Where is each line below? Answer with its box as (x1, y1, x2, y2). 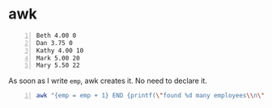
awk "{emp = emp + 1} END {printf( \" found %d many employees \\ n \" (36, 92, 266, 100)
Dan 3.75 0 (36, 39, 73, 47)
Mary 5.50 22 (36, 61, 80, 69)
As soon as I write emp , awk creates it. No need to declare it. (8, 76, 208, 85)
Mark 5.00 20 (36, 54, 80, 62)
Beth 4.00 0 (36, 31, 77, 39)
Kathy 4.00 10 (36, 46, 84, 55)
